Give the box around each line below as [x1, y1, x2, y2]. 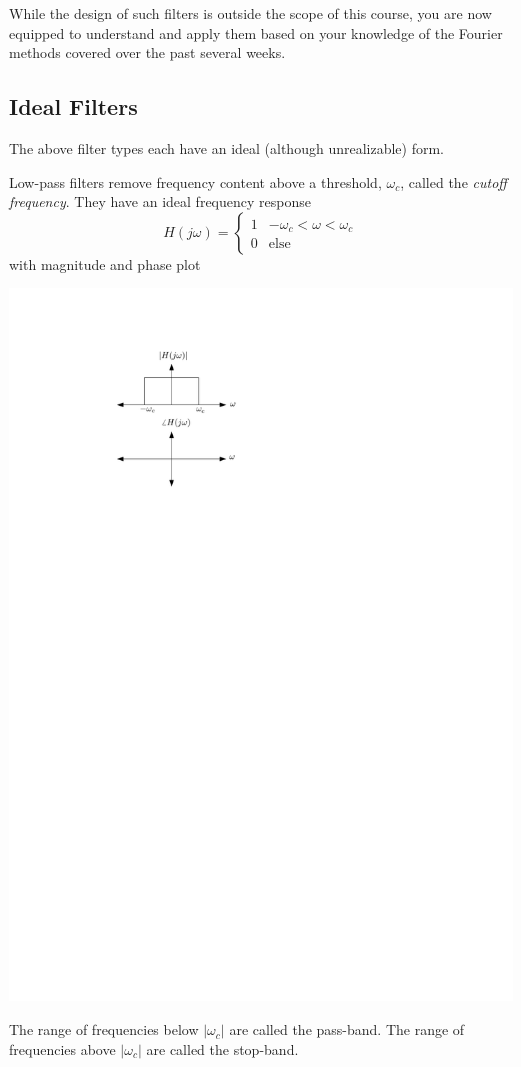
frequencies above [9, 1038, 116, 1059]
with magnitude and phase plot [9, 253, 201, 274]
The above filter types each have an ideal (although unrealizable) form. [9, 137, 444, 158]
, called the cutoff [400, 171, 507, 192]
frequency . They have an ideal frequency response [9, 191, 311, 212]
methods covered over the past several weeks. [9, 42, 286, 63]
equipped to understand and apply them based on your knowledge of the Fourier [9, 22, 503, 43]
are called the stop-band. [146, 1038, 299, 1059]
